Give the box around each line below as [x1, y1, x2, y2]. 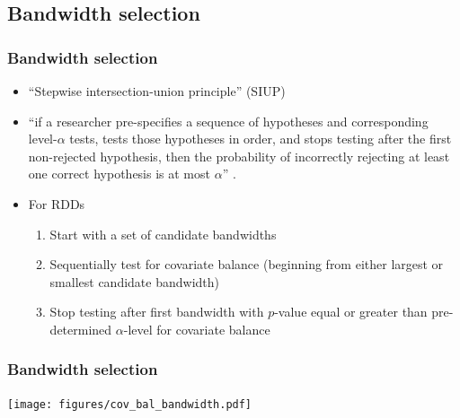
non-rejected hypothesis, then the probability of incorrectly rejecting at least [28, 146, 450, 165]
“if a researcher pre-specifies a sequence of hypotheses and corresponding [28, 111, 429, 130]
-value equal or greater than [274, 302, 428, 321]
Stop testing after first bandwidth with [49, 302, 264, 321]
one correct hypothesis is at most [28, 164, 210, 183]
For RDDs [28, 194, 85, 213]
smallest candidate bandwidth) [49, 272, 219, 291]
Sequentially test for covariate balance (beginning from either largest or [49, 255, 444, 274]
